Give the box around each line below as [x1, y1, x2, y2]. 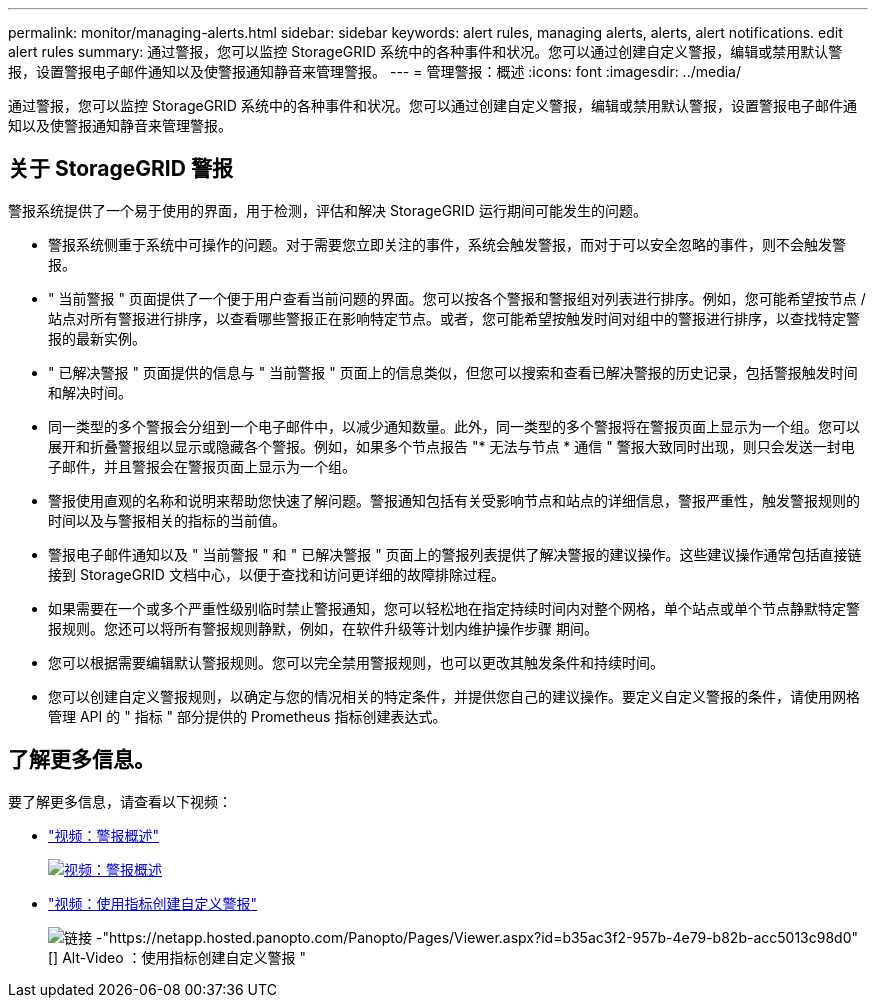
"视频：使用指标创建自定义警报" [48, 894, 258, 912]
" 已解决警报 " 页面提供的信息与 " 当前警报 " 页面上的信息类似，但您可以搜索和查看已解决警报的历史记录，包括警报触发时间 [48, 363, 858, 381]
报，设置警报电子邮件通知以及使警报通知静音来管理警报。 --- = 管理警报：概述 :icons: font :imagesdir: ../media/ [8, 63, 742, 80]
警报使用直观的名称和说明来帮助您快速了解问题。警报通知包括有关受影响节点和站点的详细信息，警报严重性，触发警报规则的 [48, 491, 860, 509]
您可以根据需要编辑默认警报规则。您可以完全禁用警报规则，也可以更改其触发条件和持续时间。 [48, 653, 664, 671]
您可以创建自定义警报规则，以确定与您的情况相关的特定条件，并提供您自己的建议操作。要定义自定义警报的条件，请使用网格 [48, 687, 860, 705]
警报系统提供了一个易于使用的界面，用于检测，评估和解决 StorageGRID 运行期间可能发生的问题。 [8, 201, 647, 219]
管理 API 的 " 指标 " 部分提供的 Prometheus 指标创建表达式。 [48, 707, 447, 725]
